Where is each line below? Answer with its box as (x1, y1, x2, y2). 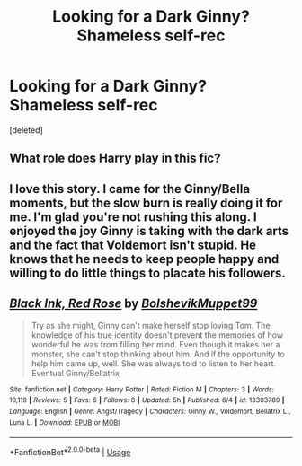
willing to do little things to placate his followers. (9, 265, 286, 280)
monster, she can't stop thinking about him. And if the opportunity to (31, 348, 285, 359)
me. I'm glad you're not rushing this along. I (9, 209, 258, 224)
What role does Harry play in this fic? (9, 151, 221, 166)
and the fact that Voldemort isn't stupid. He (9, 237, 257, 252)
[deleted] (9, 124, 43, 136)
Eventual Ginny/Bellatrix (31, 367, 120, 378)
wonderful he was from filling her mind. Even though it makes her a (31, 339, 280, 349)
